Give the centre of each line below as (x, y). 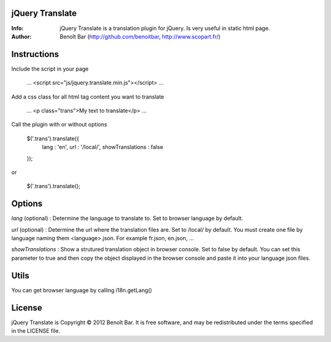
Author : (21, 36)
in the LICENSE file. (36, 331)
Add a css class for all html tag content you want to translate (88, 97)
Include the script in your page (50, 69)
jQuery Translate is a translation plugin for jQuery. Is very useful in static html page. (165, 28)
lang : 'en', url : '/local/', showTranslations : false (103, 147)
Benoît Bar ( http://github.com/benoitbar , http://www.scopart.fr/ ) (140, 36)
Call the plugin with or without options (59, 124)
